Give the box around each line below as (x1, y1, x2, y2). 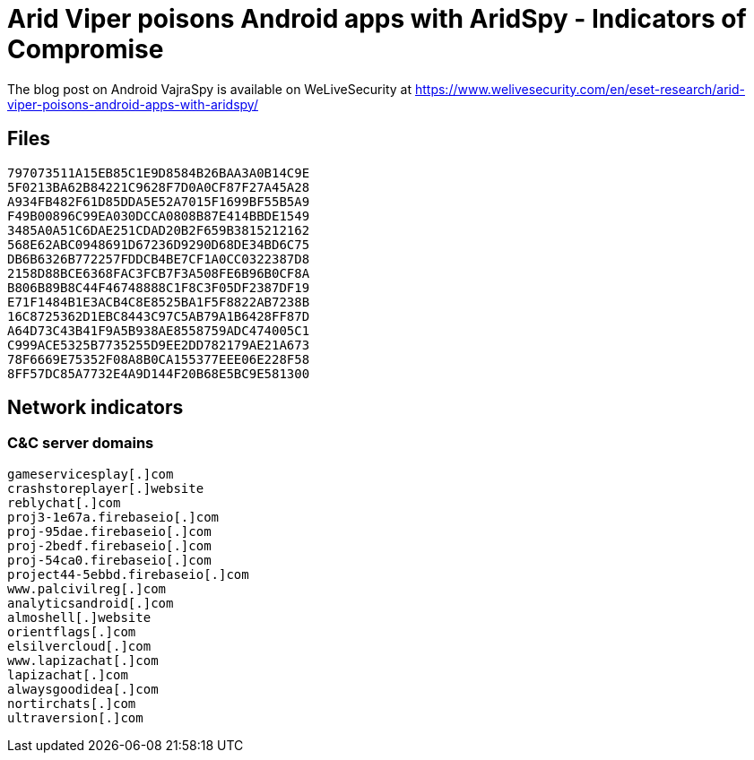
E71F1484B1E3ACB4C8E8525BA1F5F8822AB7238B (7, 294, 310, 309)
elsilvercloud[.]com (7, 638, 152, 653)
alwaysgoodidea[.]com (7, 681, 159, 696)
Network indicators (7, 396, 184, 419)
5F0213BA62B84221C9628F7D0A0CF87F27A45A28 (7, 179, 310, 194)
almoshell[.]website (7, 609, 152, 625)
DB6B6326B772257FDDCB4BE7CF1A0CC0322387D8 (7, 251, 310, 266)
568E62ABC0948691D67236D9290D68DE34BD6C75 (7, 237, 310, 252)
